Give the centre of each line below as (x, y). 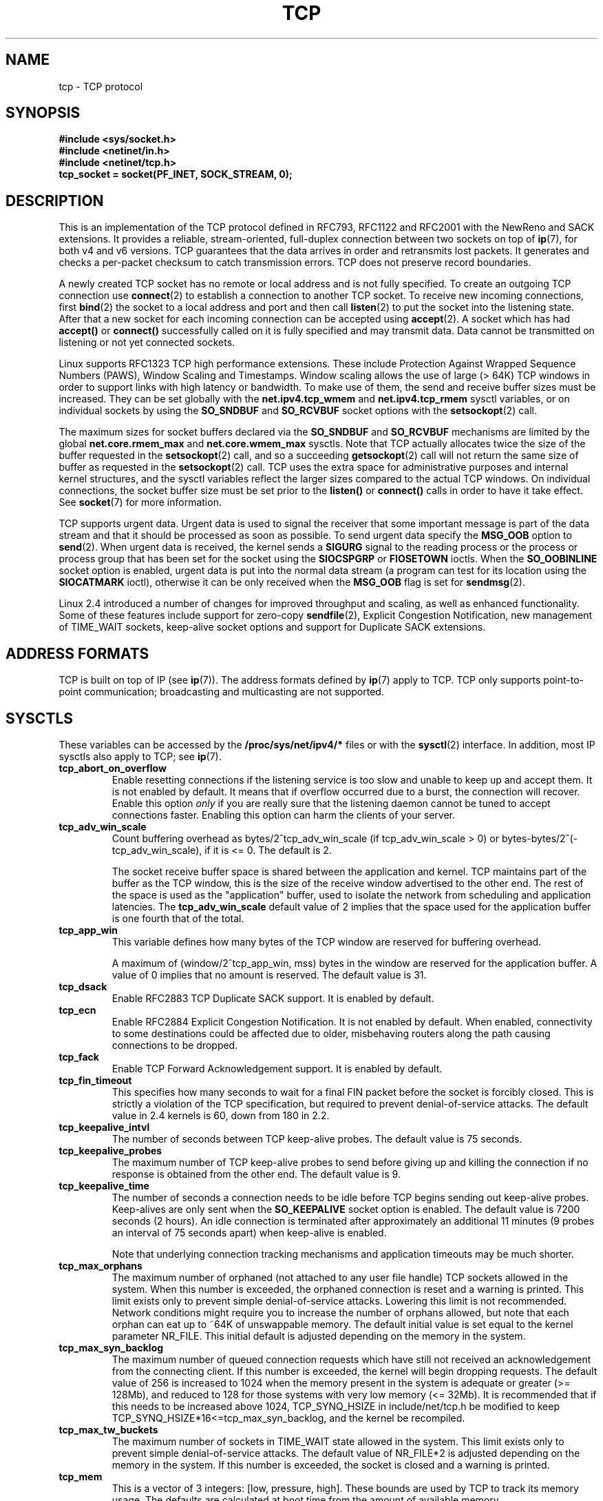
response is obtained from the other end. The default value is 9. (256, 1174)
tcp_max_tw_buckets (108, 1429)
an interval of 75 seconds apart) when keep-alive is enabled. (249, 1232)
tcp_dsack (83, 986)
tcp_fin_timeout (95, 1080)
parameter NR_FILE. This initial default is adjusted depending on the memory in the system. (319, 1336)
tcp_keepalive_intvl (104, 1127)
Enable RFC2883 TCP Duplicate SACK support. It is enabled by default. (273, 998)
